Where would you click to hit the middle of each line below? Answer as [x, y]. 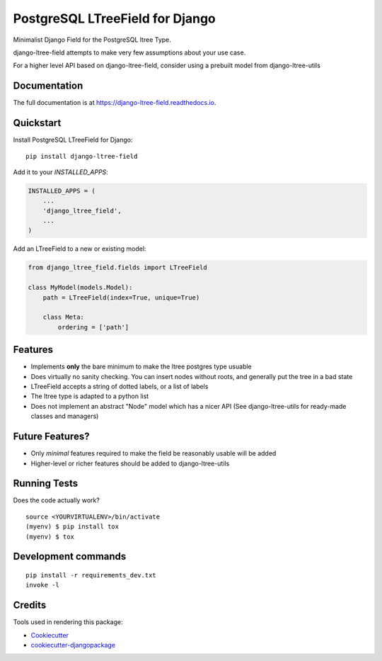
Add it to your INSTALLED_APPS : [61, 172]
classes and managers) [65, 416]
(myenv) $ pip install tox [73, 527]
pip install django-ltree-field [82, 156]
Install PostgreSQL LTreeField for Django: [73, 140]
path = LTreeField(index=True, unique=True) [121, 297]
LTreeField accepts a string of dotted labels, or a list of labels [120, 387]
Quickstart [37, 123]
